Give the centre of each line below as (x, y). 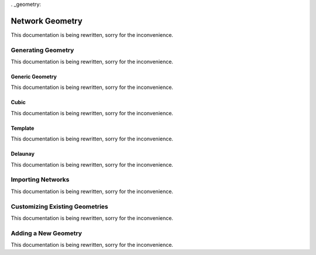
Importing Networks (40, 180)
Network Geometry (47, 21)
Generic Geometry (34, 77)
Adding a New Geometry (46, 233)
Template (23, 128)
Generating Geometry (42, 50)
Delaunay (23, 154)
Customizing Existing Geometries (59, 206)
